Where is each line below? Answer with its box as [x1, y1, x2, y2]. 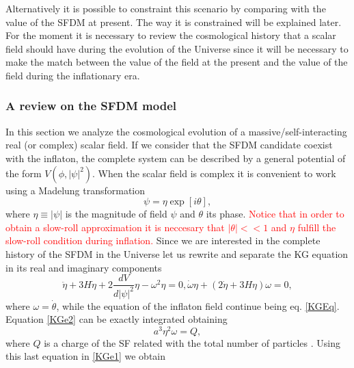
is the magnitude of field [65, 207, 167, 221]
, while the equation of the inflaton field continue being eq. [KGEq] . [56, 298, 340, 313]
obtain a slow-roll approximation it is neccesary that [5, 220, 225, 234]
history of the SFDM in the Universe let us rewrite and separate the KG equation [5, 246, 349, 261]
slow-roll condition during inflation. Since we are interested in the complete [5, 233, 321, 248]
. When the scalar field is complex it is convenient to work [92, 166, 336, 180]
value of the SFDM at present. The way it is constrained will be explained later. [5, 14, 342, 29]
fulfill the [297, 220, 336, 234]
